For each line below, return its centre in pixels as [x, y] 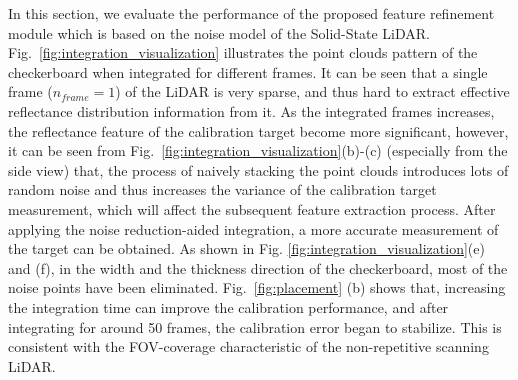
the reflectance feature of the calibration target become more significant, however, [258, 130]
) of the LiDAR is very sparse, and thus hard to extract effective [312, 91]
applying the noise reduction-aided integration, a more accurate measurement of [253, 228]
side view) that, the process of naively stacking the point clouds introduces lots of [258, 169]
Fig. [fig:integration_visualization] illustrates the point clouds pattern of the [243, 52]
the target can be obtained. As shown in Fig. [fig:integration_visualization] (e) [246, 248]
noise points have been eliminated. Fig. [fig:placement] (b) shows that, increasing [257, 287]
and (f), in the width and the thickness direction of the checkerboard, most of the [258, 267]
